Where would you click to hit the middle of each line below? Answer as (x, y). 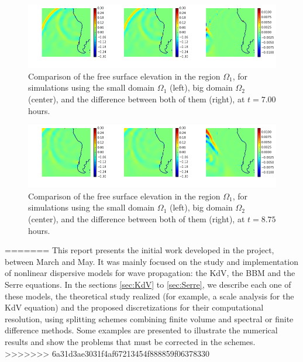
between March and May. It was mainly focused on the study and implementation (151, 261)
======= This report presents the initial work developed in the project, (140, 250)
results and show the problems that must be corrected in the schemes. (130, 341)
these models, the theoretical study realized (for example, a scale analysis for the (149, 296)
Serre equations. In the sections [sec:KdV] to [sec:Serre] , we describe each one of (148, 284)
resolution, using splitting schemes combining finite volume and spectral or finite (149, 318)
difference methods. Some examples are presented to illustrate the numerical (141, 330)
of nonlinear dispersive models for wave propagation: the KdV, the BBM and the (150, 273)
